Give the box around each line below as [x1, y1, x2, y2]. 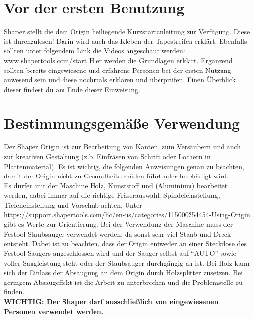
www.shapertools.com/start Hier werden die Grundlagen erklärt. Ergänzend [4, 55, 233, 65]
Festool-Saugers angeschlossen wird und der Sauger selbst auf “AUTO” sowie [4, 247, 236, 258]
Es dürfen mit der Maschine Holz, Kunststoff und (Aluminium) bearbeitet [4, 180, 228, 190]
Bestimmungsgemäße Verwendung [4, 113, 240, 133]
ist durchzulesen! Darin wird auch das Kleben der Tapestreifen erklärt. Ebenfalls [4, 35, 247, 46]
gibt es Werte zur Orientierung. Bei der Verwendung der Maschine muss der [4, 219, 233, 229]
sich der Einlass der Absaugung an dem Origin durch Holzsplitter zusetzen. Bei [4, 267, 243, 278]
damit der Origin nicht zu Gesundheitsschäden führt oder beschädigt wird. [4, 171, 229, 181]
